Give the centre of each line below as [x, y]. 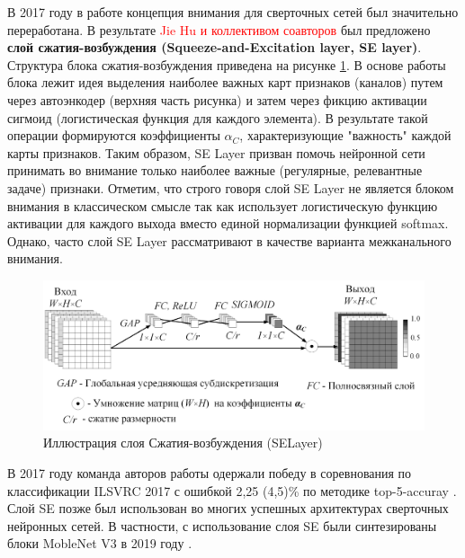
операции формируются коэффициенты [114, 135]
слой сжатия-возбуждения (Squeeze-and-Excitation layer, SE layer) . [215, 47]
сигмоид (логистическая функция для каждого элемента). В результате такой [218, 117]
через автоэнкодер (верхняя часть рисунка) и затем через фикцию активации [217, 99]
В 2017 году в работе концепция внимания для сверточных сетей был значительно [233, 12]
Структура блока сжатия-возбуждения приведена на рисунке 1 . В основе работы [227, 64]
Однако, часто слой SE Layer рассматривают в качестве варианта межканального [229, 240]
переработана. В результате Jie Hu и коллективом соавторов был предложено [219, 29]
